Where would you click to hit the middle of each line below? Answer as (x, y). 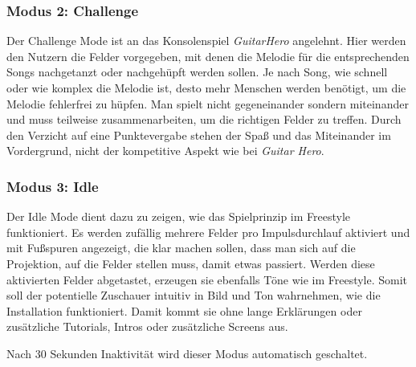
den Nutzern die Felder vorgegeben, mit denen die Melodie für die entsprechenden (208, 56)
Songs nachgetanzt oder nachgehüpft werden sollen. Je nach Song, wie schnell (197, 72)
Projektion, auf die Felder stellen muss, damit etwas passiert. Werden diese (191, 263)
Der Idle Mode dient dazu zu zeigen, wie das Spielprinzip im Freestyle (179, 216)
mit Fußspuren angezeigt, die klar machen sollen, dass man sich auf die (181, 248)
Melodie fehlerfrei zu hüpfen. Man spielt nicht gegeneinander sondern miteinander (208, 103)
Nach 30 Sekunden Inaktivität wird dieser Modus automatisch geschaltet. (187, 353)
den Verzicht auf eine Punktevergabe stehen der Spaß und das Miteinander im (199, 135)
